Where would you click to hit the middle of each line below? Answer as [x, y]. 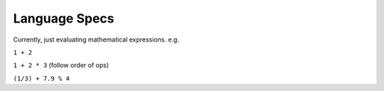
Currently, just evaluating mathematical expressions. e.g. [96, 40]
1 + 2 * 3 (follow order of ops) [61, 65]
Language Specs [64, 18]
